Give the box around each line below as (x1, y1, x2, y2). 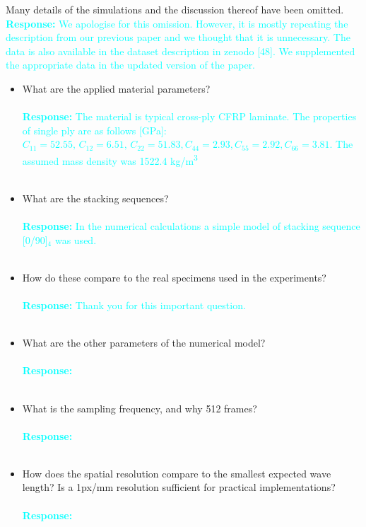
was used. (54, 232, 97, 247)
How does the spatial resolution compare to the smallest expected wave (22, 465, 331, 480)
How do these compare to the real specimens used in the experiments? (22, 270, 326, 284)
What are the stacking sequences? (22, 190, 169, 205)
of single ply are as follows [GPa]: (22, 122, 167, 137)
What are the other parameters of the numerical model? (22, 335, 266, 350)
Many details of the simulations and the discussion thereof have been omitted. (6, 2, 344, 16)
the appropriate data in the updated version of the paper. (6, 57, 256, 72)
